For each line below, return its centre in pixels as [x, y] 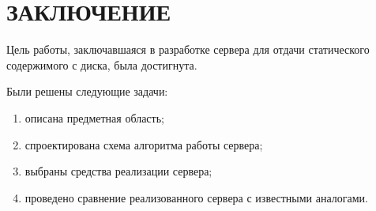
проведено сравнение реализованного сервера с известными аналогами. [196, 197]
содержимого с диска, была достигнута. [102, 64]
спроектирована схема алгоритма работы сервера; [144, 144]
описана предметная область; [94, 117]
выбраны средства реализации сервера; [118, 171]
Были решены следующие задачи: [87, 91]
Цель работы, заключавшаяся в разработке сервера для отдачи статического [188, 49]
